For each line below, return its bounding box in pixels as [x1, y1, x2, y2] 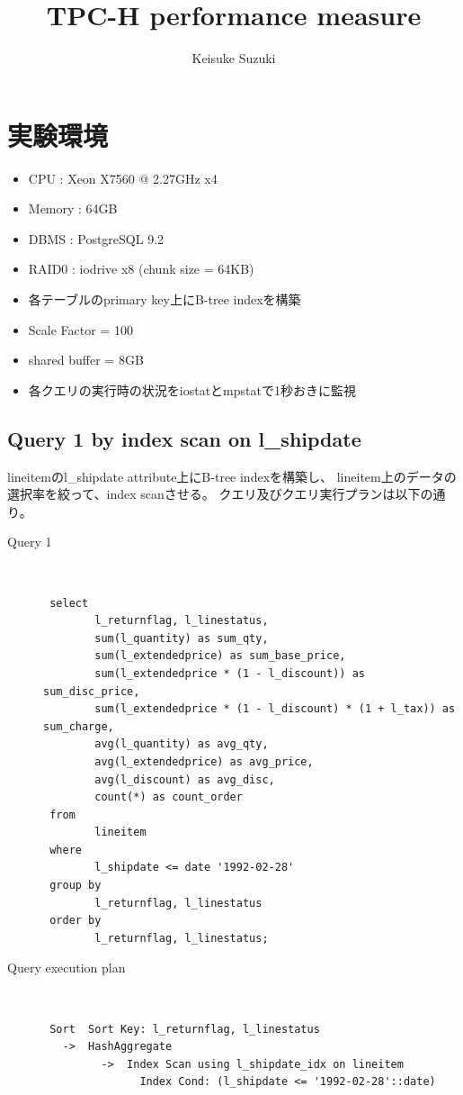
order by [49, 914, 102, 928]
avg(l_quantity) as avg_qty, [94, 738, 269, 751]
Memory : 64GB [28, 199, 118, 218]
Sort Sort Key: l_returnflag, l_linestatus [49, 1022, 320, 1036]
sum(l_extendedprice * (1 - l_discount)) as [94, 666, 365, 680]
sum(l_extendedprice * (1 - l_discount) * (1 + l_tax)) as [94, 702, 456, 716]
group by [49, 879, 102, 892]
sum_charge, [43, 719, 114, 733]
